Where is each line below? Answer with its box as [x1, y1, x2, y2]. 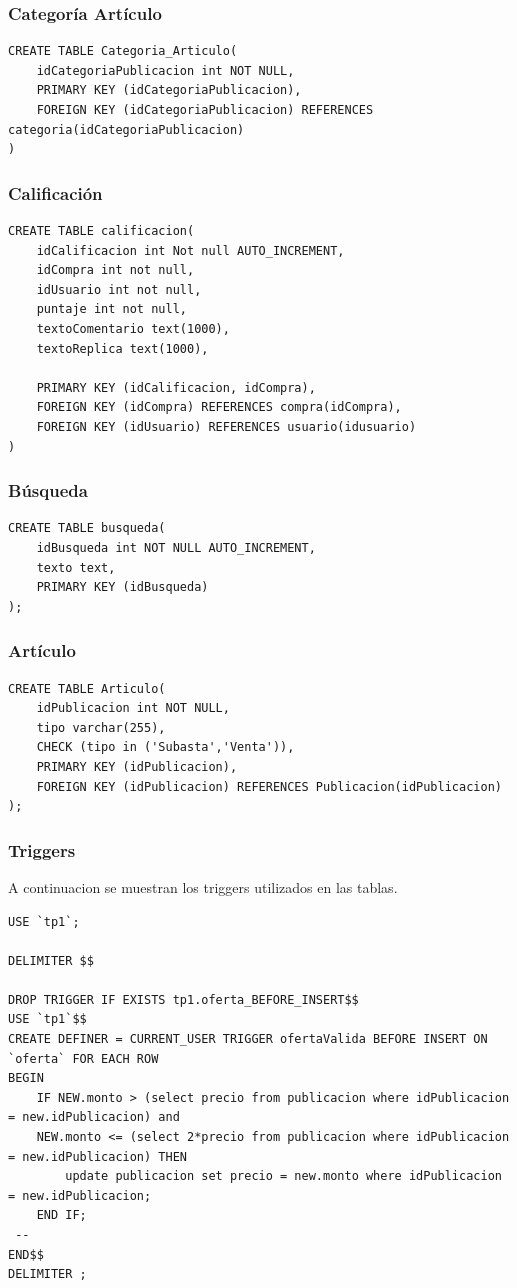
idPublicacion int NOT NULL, [36, 701, 230, 716]
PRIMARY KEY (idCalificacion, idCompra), [36, 380, 316, 395]
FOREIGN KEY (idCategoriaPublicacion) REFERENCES [36, 103, 374, 117]
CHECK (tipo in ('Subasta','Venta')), [36, 740, 295, 755]
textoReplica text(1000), [36, 341, 209, 356]
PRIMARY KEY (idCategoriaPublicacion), [36, 83, 302, 98]
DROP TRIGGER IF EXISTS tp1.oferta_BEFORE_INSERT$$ [8, 992, 359, 1007]
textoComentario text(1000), [36, 321, 230, 336]
